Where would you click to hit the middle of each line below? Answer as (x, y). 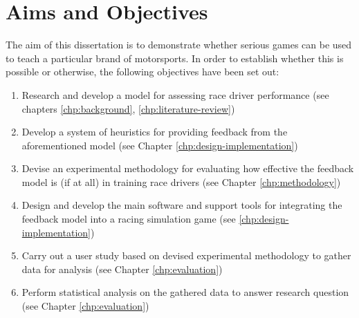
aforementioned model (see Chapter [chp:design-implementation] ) (160, 145)
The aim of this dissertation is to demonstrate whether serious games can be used (179, 45)
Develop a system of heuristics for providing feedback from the (155, 132)
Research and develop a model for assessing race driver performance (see (175, 94)
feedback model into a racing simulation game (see (129, 219)
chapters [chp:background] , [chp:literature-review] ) (128, 108)
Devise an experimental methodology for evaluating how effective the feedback (188, 168)
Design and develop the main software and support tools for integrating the (182, 205)
